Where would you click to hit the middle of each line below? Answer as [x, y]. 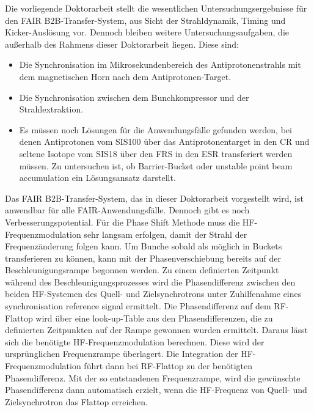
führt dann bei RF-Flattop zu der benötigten [168, 366]
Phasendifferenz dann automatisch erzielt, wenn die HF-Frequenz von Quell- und [156, 390]
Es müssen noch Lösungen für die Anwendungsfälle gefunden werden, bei [155, 129]
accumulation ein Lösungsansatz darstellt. [97, 178]
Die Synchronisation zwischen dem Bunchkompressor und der [134, 97]
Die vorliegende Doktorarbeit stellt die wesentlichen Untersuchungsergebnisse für [156, 8]
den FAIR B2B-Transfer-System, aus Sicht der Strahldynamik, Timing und [145, 20]
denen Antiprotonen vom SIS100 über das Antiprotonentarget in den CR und [164, 142]
